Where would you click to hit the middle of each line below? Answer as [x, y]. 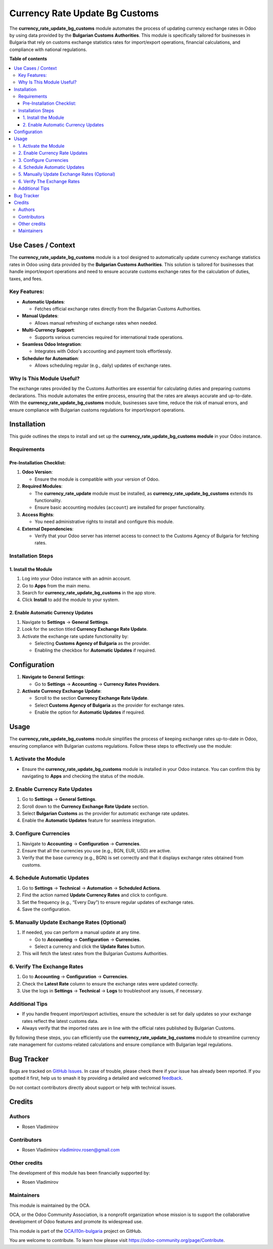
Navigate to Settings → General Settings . [65, 622]
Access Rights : [38, 514]
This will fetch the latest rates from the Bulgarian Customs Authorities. [95, 954]
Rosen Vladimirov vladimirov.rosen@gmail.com [71, 1150]
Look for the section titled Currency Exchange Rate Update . [85, 629]
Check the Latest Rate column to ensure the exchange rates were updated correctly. [110, 983]
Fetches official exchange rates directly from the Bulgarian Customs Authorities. [118, 309]
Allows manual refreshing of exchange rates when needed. [96, 323]
